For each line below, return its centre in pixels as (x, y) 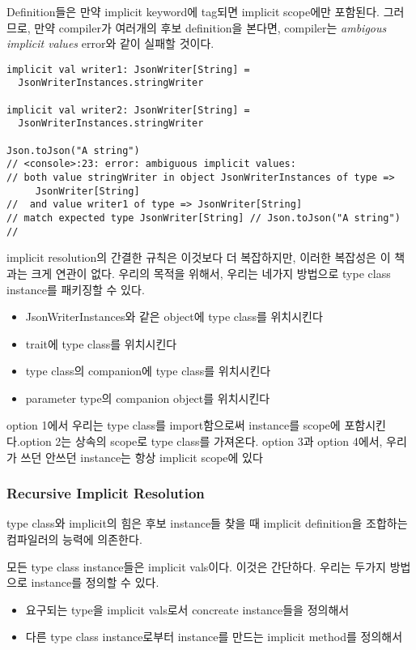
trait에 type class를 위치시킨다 (101, 343)
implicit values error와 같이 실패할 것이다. (110, 43)
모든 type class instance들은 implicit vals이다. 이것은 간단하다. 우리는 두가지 (196, 566)
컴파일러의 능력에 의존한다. (74, 539)
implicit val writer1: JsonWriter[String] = (128, 69)
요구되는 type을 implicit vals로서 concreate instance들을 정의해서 (187, 609)
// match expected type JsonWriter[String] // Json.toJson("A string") (204, 218)
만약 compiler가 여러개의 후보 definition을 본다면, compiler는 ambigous (210, 27)
